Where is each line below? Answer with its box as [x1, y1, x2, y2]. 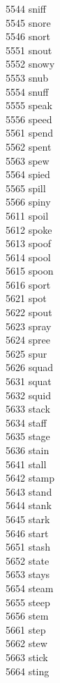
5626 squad [6, 360, 54, 375]
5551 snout [6, 42, 52, 57]
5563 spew [6, 153, 50, 168]
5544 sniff [6, 1, 47, 15]
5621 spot [6, 291, 47, 306]
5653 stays [6, 567, 50, 582]
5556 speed [6, 111, 52, 126]
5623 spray [6, 318, 52, 333]
